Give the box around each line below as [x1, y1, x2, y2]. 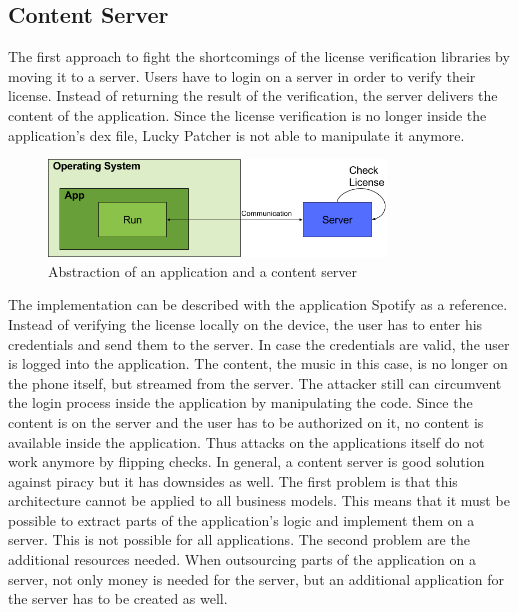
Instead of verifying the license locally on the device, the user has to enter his [8, 313, 483, 334]
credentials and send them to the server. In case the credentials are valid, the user [8, 333, 510, 354]
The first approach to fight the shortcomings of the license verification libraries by [8, 46, 510, 67]
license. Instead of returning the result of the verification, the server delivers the [8, 85, 498, 106]
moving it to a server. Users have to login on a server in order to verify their [8, 65, 476, 86]
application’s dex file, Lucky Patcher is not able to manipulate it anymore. [8, 124, 465, 145]
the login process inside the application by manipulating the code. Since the [8, 392, 473, 413]
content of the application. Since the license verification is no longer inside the [8, 104, 487, 125]
